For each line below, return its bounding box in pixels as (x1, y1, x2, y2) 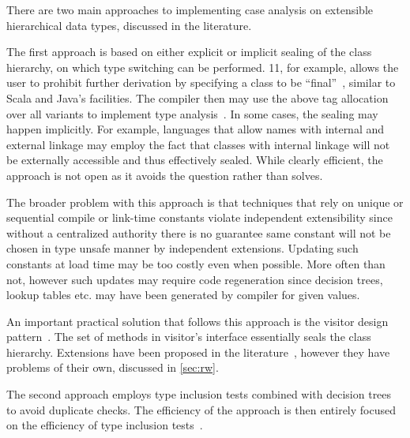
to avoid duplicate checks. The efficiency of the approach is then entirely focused (6, 401, 396, 417)
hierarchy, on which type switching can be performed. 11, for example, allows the (6, 58, 399, 75)
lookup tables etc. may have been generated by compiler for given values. (6, 286, 360, 303)
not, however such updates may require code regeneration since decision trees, (6, 271, 383, 287)
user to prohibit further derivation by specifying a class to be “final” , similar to (6, 74, 396, 91)
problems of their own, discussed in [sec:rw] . (6, 359, 219, 376)
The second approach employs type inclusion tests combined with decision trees (6, 386, 392, 402)
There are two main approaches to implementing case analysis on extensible (6, 2, 374, 17)
